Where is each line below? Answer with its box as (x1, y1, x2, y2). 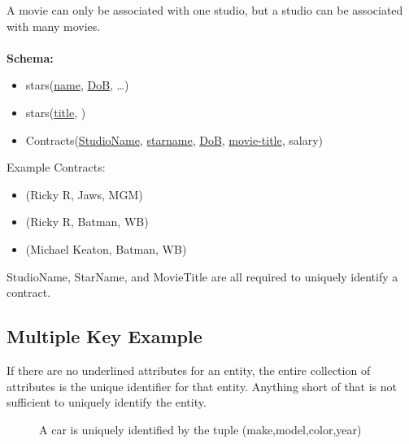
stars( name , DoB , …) (25, 76, 129, 94)
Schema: (7, 49, 54, 66)
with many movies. (7, 17, 101, 34)
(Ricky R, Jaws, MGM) (25, 185, 143, 202)
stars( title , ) (25, 103, 86, 120)
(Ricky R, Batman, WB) (25, 213, 149, 230)
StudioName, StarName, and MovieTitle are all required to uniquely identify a (7, 268, 398, 285)
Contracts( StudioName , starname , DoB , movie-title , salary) (25, 131, 323, 148)
